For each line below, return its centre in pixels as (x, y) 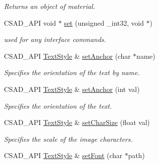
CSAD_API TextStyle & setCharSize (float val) (77, 122)
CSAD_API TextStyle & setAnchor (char (67, 56)
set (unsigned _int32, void (104, 22)
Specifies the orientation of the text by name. (72, 72)
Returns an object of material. (50, 6)
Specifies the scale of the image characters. (68, 139)
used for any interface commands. (55, 39)
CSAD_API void (30, 22)
